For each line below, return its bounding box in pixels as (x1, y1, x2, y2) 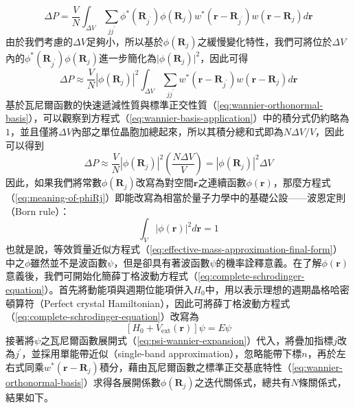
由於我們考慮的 (5, 34, 73, 48)
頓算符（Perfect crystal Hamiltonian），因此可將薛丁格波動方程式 (5, 295, 290, 310)
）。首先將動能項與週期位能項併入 (44, 282, 194, 296)
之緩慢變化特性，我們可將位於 (197, 34, 332, 48)
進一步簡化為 (98, 50, 157, 65)
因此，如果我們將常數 (5, 175, 102, 190)
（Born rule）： (5, 203, 70, 218)
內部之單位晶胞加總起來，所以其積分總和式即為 (71, 124, 284, 138)
